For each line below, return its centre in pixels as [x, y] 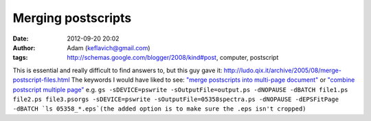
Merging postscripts [72, 18]
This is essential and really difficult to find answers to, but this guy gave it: [117, 70]
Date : [21, 38]
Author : [24, 47]
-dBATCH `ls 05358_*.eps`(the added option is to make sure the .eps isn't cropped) [159, 109]
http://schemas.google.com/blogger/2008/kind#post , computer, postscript [173, 58]
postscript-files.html [41, 80]
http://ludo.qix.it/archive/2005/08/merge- [282, 70]
